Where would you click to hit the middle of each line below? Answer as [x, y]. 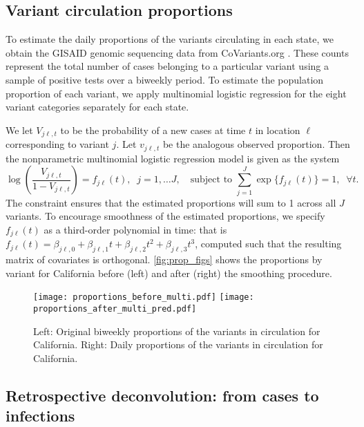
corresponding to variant [57, 144]
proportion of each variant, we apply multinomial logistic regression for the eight [176, 93]
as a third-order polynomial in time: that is [135, 229]
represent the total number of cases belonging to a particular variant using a [167, 66]
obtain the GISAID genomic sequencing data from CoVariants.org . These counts [177, 52]
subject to [211, 180]
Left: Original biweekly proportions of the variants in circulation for [177, 331]
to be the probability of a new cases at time [153, 130]
